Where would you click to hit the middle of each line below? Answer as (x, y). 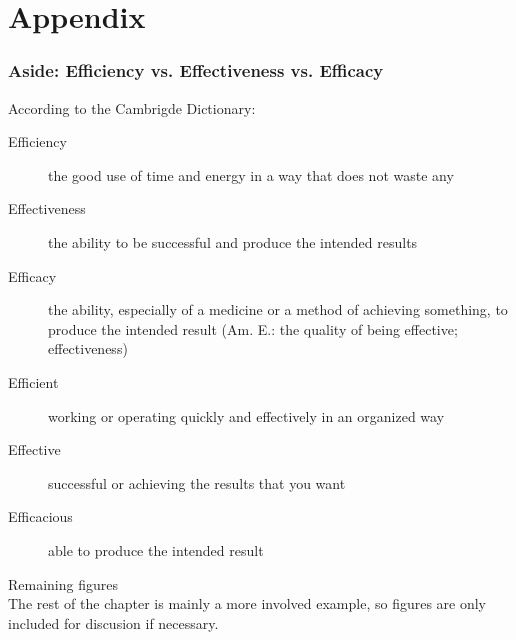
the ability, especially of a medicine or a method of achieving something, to (278, 309)
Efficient (33, 381)
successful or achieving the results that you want (197, 482)
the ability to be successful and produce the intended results (233, 241)
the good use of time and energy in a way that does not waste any (251, 174)
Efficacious (40, 516)
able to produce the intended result (156, 549)
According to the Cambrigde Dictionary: (132, 107)
